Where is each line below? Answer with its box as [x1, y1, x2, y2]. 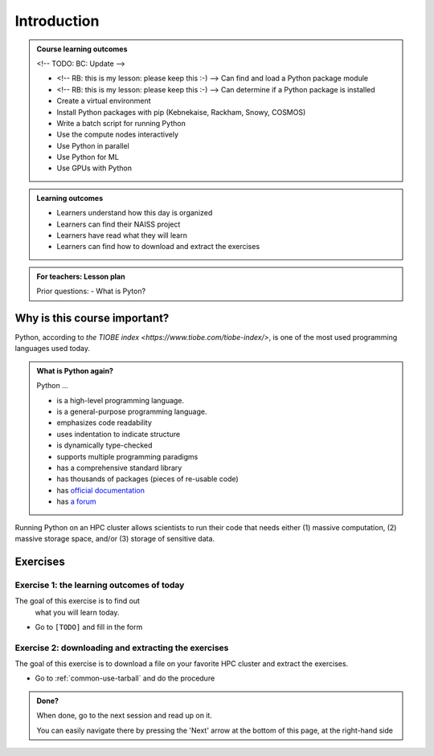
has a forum [56, 497, 96, 506]
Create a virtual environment [56, 96, 152, 106]
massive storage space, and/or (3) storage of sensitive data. [14, 533, 215, 543]
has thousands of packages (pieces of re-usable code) [56, 474, 239, 484]
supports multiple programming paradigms [56, 452, 199, 461]
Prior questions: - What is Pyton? [36, 286, 146, 296]
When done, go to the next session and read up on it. [36, 711, 213, 721]
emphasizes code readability [56, 418, 153, 427]
